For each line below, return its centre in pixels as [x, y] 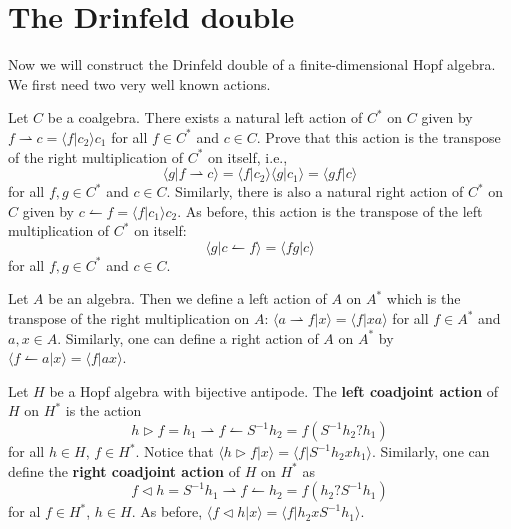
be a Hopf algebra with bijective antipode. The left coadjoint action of [274, 390]
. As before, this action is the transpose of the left [330, 210]
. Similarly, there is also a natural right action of [315, 191]
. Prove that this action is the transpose [378, 136]
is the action [103, 410]
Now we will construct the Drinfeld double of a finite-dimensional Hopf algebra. [252, 64]
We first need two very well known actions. [139, 83]
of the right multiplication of [96, 156]
